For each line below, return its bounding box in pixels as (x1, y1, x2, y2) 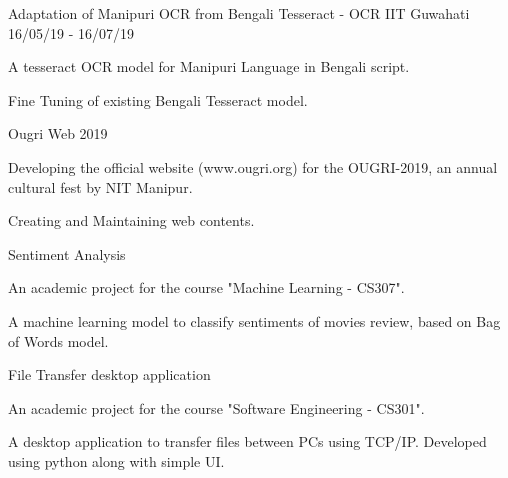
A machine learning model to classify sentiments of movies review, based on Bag (8, 310, 501, 331)
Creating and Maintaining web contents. (8, 210, 255, 231)
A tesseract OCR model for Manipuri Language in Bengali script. (8, 56, 410, 77)
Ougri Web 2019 (8, 123, 108, 144)
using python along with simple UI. (8, 450, 225, 471)
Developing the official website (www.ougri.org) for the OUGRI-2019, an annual (8, 156, 498, 177)
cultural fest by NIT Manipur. (8, 176, 193, 197)
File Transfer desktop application (8, 364, 211, 385)
